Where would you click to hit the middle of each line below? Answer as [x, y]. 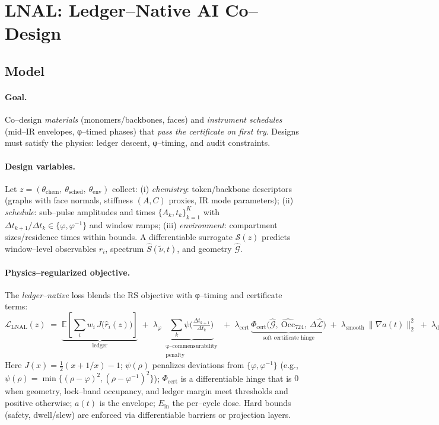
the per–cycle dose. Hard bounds [232, 403]
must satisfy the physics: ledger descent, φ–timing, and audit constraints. [138, 143]
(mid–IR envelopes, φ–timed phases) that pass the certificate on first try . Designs [152, 131]
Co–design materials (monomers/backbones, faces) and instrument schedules [144, 119]
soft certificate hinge [288, 338]
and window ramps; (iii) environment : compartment [183, 224]
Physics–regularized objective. [68, 272]
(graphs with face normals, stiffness [69, 200]
